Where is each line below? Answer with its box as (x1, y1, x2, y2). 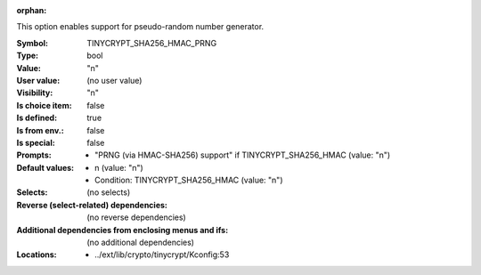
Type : (16, 50, 39, 61)
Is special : (16, 137, 55, 148)
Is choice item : (16, 100, 72, 110)
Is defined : (16, 112, 58, 124)
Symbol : (16, 37, 49, 48)
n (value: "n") (94, 162, 144, 173)
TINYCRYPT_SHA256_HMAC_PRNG (86, 37, 217, 48)
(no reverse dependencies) (86, 212, 186, 222)
